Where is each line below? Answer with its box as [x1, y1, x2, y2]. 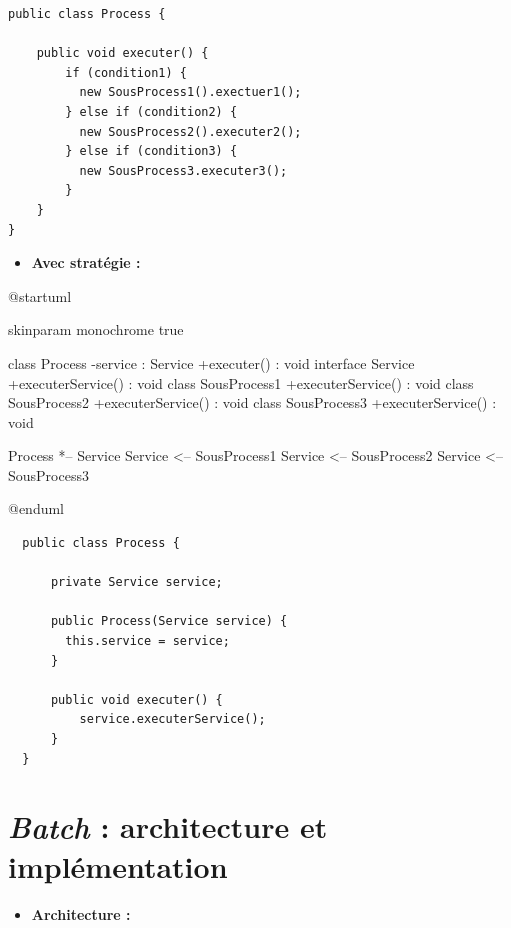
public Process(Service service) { [50, 614, 288, 629]
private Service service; [50, 575, 223, 590]
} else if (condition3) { [65, 144, 238, 159]
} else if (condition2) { [65, 104, 238, 119]
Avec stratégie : [31, 252, 141, 273]
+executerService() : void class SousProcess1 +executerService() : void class [8, 372, 474, 393]
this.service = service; [65, 634, 230, 649]
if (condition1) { [65, 65, 187, 80]
